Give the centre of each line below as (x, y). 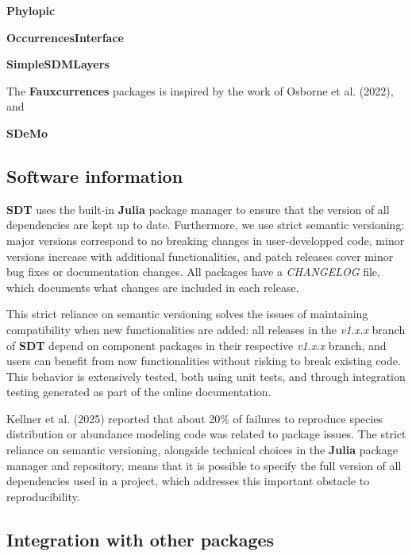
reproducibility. (43, 496)
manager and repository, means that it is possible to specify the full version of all (204, 465)
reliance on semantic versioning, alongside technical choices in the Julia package (202, 450)
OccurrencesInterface (65, 37)
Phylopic (31, 10)
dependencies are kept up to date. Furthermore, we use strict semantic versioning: (206, 225)
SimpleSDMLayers (58, 64)
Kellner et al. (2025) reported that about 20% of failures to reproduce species (195, 418)
